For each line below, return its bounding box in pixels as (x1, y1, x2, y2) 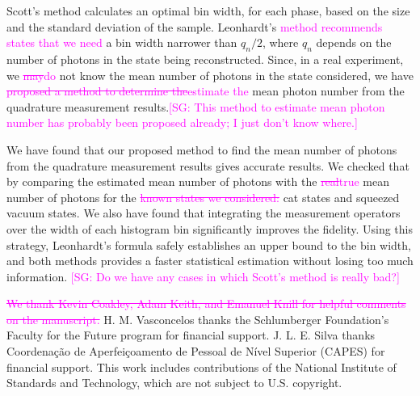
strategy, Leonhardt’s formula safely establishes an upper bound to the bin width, (6, 236, 411, 253)
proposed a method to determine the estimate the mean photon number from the (6, 82, 405, 99)
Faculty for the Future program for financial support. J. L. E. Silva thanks (6, 326, 376, 343)
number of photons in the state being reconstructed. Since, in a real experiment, (6, 50, 404, 67)
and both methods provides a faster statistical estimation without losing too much (6, 252, 414, 269)
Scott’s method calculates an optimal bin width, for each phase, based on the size (6, 2, 410, 19)
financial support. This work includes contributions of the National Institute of (6, 358, 397, 375)
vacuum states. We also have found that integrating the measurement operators (6, 204, 401, 221)
